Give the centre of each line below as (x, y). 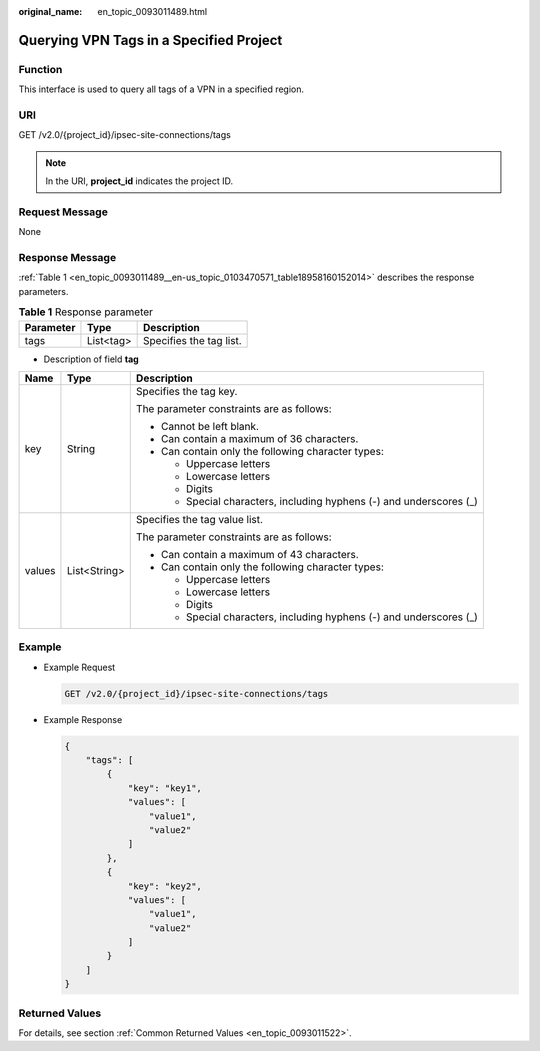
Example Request (79, 667)
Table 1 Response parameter (86, 312)
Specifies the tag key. (186, 391)
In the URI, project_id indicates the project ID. (139, 181)
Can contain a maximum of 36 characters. (259, 438)
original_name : (50, 11)
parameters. (43, 291)
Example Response (83, 719)
